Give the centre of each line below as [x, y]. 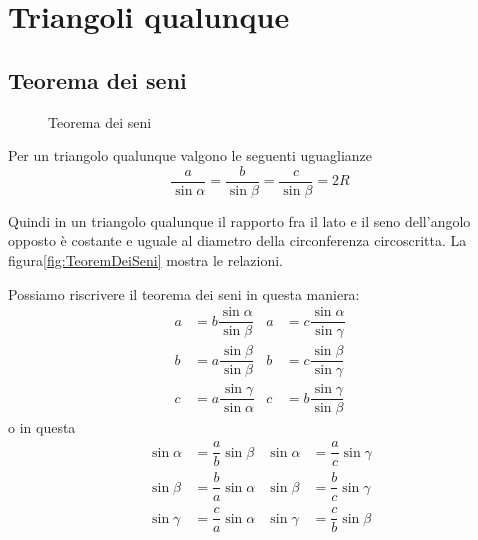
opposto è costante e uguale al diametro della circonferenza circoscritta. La [237, 240]
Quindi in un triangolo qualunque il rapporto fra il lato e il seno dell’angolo [239, 220]
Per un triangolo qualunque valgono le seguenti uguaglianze [190, 155]
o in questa [42, 427]
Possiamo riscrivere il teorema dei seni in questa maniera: [184, 293]
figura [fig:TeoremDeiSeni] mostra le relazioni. [146, 260]
